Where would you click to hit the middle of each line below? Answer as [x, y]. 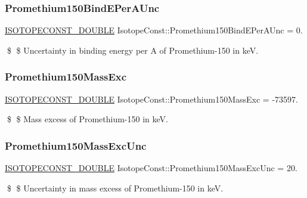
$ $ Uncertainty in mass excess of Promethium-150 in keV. [115, 188]
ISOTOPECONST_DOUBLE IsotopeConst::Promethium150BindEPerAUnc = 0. [154, 30]
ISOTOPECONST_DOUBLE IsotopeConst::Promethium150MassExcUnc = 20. [151, 168]
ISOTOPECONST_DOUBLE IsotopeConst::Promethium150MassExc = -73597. [151, 99]
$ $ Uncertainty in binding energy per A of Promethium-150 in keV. [133, 50]
